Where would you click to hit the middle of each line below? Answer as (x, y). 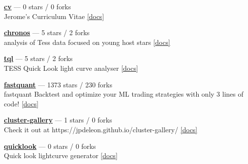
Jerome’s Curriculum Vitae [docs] (54, 16)
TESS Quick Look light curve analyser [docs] (71, 68)
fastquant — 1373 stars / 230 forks (58, 84)
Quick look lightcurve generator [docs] (61, 155)
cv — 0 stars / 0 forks (38, 6)
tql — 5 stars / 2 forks (38, 58)
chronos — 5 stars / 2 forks (47, 32)
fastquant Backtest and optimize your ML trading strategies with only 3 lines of (124, 94)
